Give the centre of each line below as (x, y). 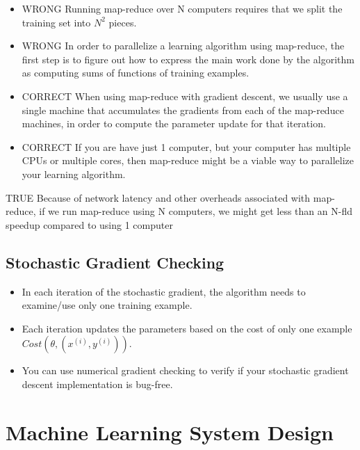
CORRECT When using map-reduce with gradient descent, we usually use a (185, 96)
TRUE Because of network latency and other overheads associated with (158, 197)
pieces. (123, 22)
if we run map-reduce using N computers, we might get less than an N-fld (196, 211)
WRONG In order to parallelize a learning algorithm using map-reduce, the (183, 46)
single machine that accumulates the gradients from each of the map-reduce (183, 110)
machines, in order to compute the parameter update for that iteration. (174, 123)
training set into (56, 22)
